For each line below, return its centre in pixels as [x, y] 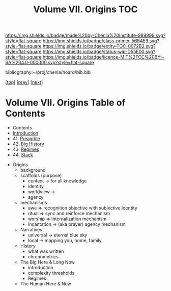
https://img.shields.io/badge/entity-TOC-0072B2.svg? [99, 46]
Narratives [31, 230]
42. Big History [28, 144]
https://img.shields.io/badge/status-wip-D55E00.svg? [99, 51]
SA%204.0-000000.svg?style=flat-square [50, 63]
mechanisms [34, 203]
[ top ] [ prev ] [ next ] [24, 82]
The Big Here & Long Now [47, 262]
